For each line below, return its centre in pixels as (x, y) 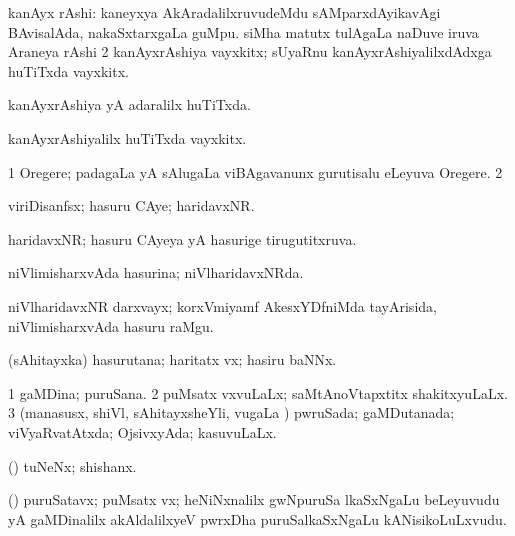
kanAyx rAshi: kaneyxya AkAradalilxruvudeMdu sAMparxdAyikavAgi (224, 12)
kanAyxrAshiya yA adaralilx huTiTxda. (129, 104)
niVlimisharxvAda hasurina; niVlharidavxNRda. (156, 272)
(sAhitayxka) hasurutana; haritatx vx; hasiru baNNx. (172, 359)
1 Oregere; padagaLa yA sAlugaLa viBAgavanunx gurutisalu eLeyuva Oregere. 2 (255, 171)
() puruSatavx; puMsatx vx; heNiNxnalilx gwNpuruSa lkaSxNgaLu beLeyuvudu (254, 499)
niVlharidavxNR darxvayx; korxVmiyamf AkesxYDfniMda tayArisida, (222, 305)
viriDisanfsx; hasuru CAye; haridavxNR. (131, 205)
